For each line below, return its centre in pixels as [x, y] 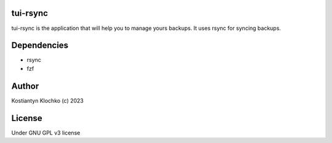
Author [25, 86]
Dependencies [40, 46]
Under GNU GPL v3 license [46, 133]
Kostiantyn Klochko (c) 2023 [48, 100]
